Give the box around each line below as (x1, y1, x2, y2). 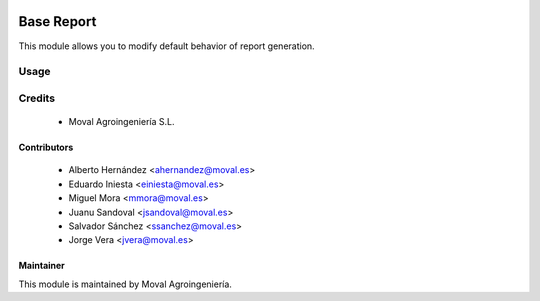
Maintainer (18, 260, 65, 272)
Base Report (18, 13, 97, 30)
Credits (18, 91, 55, 105)
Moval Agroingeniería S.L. (68, 116, 175, 128)
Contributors (18, 141, 74, 154)
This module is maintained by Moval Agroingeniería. (18, 278, 232, 290)
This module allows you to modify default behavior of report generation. (18, 40, 315, 52)
